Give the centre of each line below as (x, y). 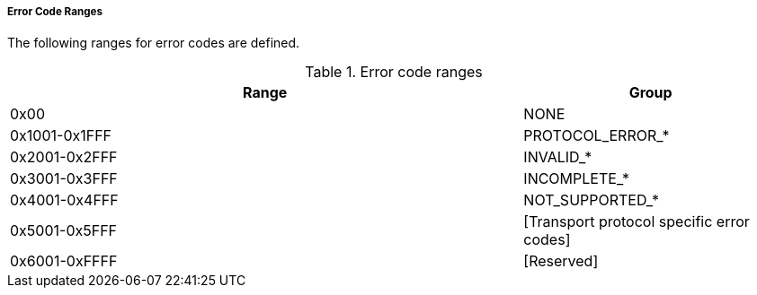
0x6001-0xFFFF (64, 261)
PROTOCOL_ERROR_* (597, 136)
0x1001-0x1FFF (61, 136)
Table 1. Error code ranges (394, 72)
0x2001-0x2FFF (64, 157)
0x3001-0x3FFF (64, 179)
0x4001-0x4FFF (64, 200)
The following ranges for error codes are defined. (154, 43)
